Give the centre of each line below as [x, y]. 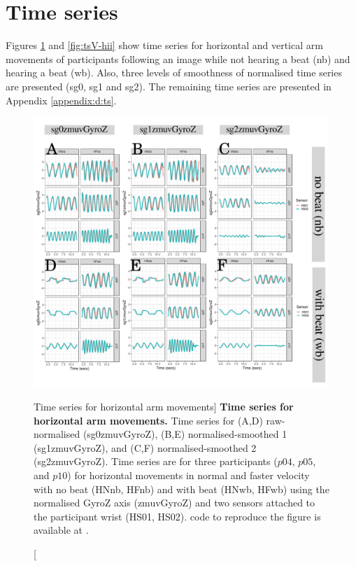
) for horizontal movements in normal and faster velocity [188, 475]
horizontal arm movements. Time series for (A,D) [148, 420]
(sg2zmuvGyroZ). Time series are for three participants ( [156, 461]
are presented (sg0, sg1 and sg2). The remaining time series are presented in [169, 86]
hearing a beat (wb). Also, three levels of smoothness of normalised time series [174, 73]
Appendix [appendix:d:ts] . [61, 100]
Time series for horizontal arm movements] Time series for [164, 406]
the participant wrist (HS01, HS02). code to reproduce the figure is [177, 516]
